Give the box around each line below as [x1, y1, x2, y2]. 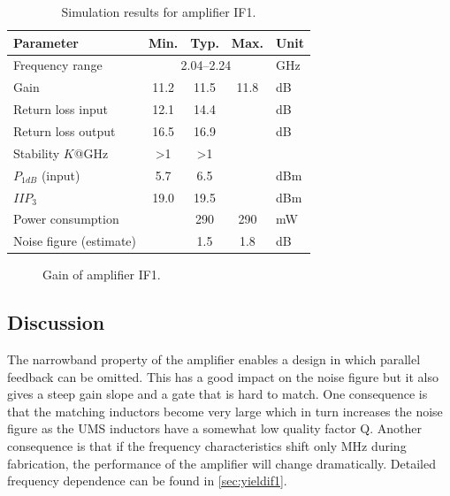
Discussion [7, 309, 105, 336]
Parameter [13, 33, 79, 51]
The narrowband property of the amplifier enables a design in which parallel [7, 350, 421, 369]
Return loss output [13, 121, 116, 140]
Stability [13, 143, 60, 162]
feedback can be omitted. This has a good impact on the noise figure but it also [7, 367, 439, 385]
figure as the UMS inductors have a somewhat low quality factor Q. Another [7, 419, 422, 438]
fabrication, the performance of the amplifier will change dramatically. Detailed [7, 454, 436, 472]
